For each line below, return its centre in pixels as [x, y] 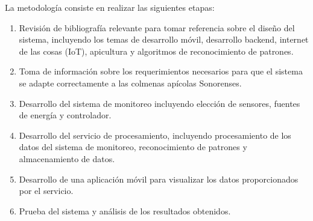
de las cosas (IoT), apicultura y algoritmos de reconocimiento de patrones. [156, 51]
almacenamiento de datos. [67, 158]
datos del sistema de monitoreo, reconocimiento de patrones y [133, 147]
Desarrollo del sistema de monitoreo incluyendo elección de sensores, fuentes [160, 103]
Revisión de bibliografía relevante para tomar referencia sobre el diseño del [157, 27]
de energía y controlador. [65, 115]
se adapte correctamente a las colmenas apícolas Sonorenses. [130, 83]
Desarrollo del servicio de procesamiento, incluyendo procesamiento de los [155, 135]
